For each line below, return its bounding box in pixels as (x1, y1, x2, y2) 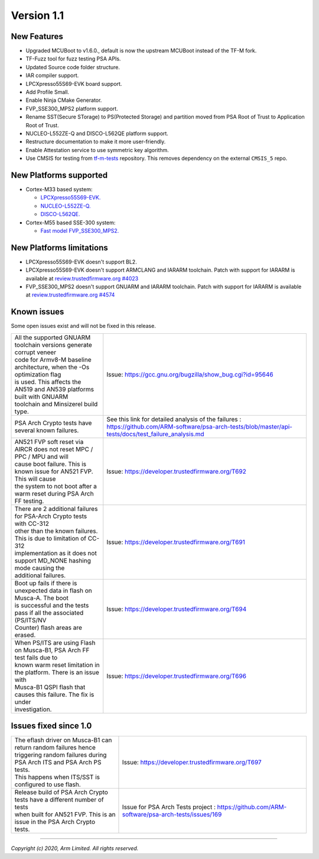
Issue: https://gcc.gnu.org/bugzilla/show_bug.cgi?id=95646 (106, 370, 274, 378)
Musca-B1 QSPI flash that (14, 683, 86, 691)
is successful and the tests (14, 601, 89, 609)
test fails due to (14, 653, 58, 661)
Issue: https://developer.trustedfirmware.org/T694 (106, 604, 247, 613)
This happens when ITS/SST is (14, 773, 100, 781)
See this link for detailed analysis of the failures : (106, 415, 242, 423)
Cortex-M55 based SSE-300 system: (25, 219, 116, 226)
